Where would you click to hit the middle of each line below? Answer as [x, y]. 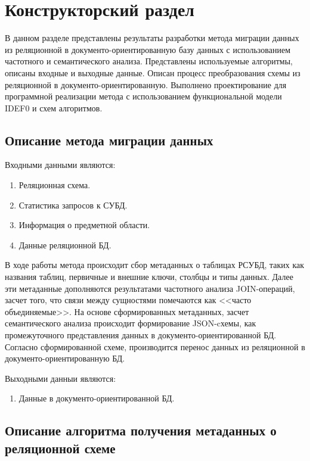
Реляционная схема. [55, 185]
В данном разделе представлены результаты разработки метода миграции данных [152, 38]
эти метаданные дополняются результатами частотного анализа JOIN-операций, [150, 288]
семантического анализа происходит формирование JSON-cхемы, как [131, 323]
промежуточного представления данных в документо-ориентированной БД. [141, 335]
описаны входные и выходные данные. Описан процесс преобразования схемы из [153, 72]
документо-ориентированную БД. [65, 358]
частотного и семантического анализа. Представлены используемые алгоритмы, [149, 61]
